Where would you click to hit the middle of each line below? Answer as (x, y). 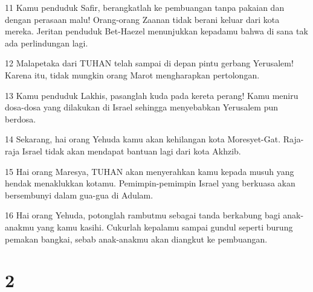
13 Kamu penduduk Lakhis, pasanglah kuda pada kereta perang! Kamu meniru (152, 95)
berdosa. (21, 119)
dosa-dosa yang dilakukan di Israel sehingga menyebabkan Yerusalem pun (141, 107)
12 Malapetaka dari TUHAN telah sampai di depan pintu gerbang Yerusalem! (149, 63)
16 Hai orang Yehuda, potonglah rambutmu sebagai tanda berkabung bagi (143, 215)
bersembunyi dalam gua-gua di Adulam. (79, 195)
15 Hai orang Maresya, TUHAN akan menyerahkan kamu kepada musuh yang (150, 171)
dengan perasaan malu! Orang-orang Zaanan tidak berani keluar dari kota (142, 19)
